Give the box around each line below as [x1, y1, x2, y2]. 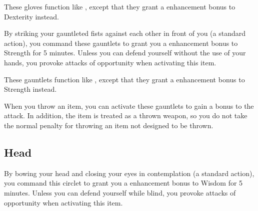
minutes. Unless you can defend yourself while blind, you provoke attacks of [4, 187, 236, 198]
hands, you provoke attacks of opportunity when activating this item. [4, 57, 216, 67]
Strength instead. [4, 84, 57, 94]
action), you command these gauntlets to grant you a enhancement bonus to [4, 37, 238, 48]
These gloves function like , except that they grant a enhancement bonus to [4, 1, 235, 11]
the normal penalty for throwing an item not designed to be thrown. [4, 120, 213, 130]
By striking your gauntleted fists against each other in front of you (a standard [4, 28, 246, 38]
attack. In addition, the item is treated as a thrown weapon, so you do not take [4, 110, 247, 121]
